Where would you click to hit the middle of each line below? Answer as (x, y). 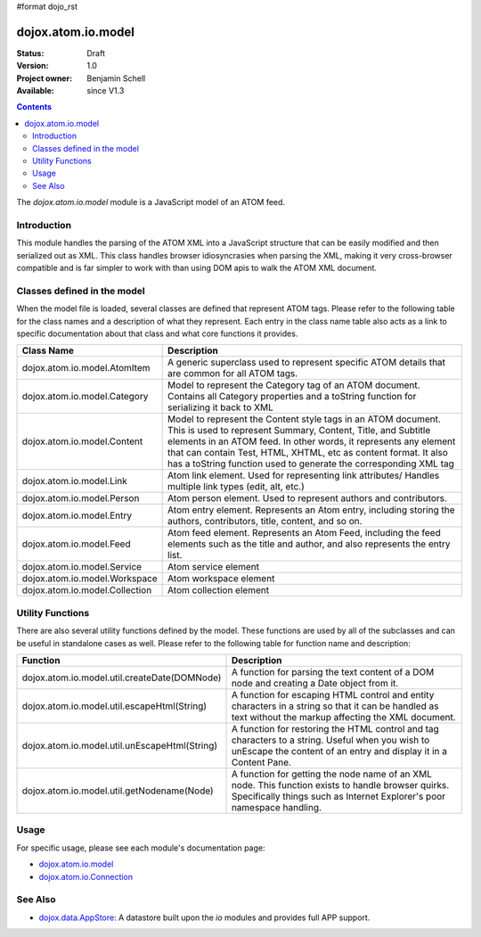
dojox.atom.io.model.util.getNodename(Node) (118, 791)
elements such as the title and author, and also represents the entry (309, 544)
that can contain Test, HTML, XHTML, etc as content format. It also (308, 453)
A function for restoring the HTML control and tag (335, 728)
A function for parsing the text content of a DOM (333, 671)
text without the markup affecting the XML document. (343, 717)
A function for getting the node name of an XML (331, 774)
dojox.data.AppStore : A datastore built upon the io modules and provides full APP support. (204, 917)
